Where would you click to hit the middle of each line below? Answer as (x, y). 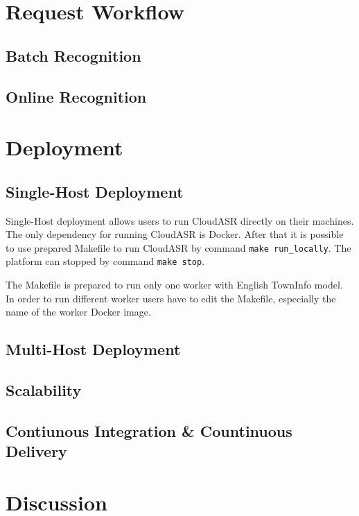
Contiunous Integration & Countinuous (149, 430)
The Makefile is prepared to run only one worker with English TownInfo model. (174, 285)
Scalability (44, 389)
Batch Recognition (73, 55)
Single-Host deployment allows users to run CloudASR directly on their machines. (180, 220)
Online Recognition (76, 96)
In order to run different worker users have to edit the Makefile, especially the (171, 298)
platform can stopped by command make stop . (105, 261)
